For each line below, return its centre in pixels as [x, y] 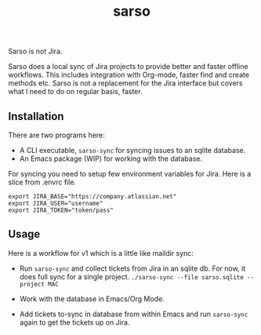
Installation [36, 116]
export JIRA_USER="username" [56, 203]
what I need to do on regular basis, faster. [75, 92]
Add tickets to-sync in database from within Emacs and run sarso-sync [134, 314]
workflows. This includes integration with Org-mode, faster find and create [129, 75]
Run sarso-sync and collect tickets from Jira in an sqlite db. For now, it [132, 268]
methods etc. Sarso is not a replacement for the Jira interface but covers [125, 83]
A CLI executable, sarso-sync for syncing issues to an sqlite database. [132, 150]
